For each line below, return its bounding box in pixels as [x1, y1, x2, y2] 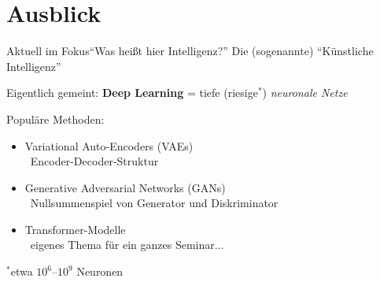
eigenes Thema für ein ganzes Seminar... [30, 236, 224, 253]
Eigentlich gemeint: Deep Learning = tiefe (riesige [6, 84, 258, 101]
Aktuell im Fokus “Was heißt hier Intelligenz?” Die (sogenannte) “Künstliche [6, 43, 374, 59]
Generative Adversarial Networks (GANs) [24, 179, 226, 195]
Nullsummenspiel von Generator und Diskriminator [30, 195, 279, 211]
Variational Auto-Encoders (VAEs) [24, 137, 194, 154]
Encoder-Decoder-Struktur [30, 153, 159, 169]
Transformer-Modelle [24, 221, 126, 237]
